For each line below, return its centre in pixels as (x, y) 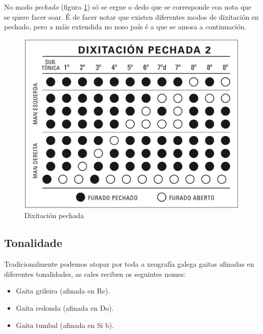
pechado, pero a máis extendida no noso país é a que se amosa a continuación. (125, 27)
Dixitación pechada (54, 215)
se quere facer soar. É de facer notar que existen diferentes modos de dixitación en (131, 16)
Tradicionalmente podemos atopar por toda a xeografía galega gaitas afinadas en (129, 264)
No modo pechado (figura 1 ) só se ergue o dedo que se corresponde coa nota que (128, 7)
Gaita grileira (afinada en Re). (63, 291)
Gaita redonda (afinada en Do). (65, 307)
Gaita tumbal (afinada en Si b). (65, 325)
